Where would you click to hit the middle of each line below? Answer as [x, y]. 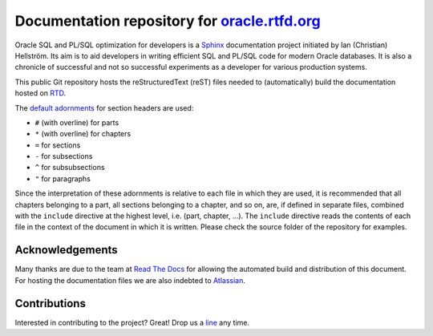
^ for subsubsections [70, 168]
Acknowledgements [66, 250]
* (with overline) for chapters [83, 134]
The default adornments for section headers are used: [104, 107]
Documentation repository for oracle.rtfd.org [168, 21]
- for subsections [64, 156]
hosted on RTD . [40, 93]
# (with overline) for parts [77, 122]
